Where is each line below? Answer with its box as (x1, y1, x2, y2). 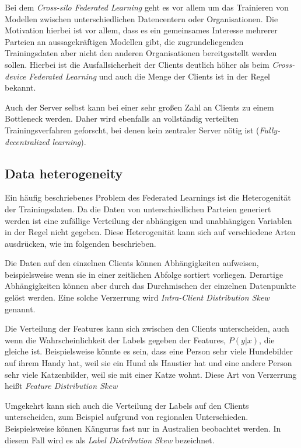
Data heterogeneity (5, 164, 123, 182)
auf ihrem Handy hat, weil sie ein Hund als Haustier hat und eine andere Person (5, 357, 292, 369)
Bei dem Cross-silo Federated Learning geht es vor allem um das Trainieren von (5, 1, 289, 13)
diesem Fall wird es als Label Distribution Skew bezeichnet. (5, 433, 215, 446)
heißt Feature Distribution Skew (5, 380, 118, 392)
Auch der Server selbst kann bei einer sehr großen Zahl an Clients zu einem (5, 101, 274, 113)
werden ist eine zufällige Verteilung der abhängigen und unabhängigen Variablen (5, 214, 292, 226)
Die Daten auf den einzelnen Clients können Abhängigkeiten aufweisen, (5, 257, 259, 269)
